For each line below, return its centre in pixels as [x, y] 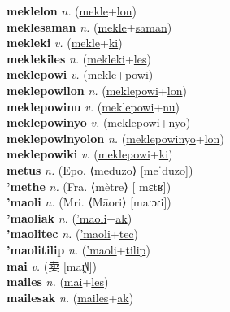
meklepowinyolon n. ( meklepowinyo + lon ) [115, 138]
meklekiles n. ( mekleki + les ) [79, 58]
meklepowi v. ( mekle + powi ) [80, 74]
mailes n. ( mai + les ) [58, 282]
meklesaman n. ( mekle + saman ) [89, 26]
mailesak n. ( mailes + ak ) [70, 297]
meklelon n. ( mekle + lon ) [72, 11]
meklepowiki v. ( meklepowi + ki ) [90, 154]
